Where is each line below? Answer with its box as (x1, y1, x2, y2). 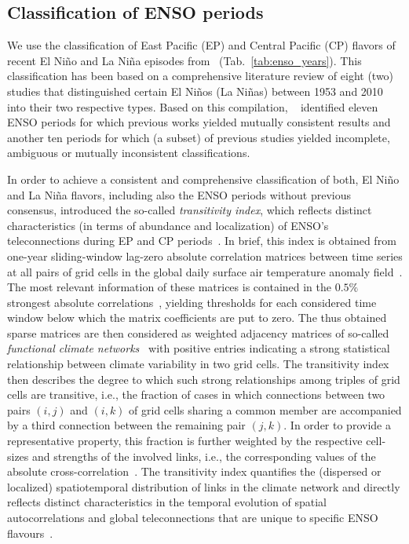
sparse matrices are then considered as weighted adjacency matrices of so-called (7, 324, 389, 341)
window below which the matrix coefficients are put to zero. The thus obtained (7, 309, 387, 326)
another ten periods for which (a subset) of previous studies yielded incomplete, (7, 129, 390, 145)
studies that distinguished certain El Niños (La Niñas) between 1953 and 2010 (7, 82, 383, 99)
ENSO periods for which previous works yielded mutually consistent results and (7, 114, 391, 130)
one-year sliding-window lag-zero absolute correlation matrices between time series (7, 247, 403, 264)
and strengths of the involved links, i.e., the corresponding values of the (32, 447, 376, 464)
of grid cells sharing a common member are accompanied (129, 401, 402, 418)
